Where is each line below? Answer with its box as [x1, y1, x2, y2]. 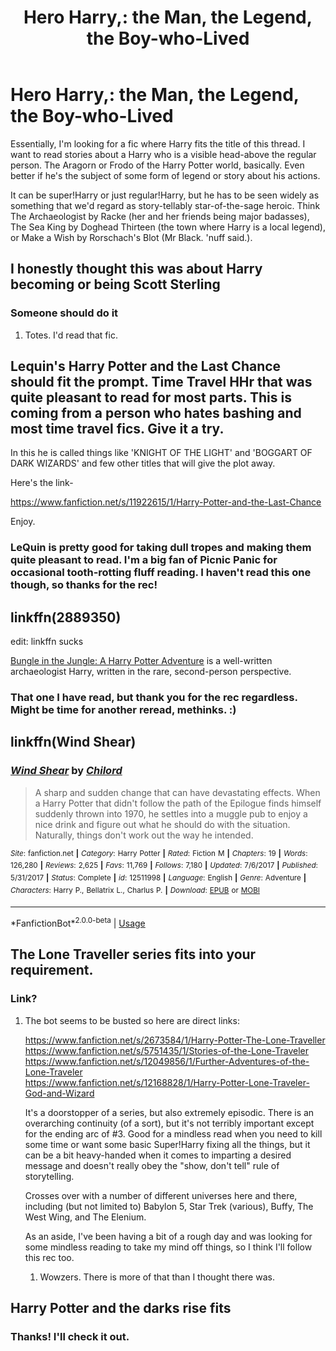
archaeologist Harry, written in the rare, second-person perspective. [10, 666, 292, 678]
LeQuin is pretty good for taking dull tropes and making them [10, 541, 312, 555]
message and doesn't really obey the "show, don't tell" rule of [24, 1159, 280, 1171]
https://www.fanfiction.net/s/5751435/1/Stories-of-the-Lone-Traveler [24, 1044, 309, 1056]
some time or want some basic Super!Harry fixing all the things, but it [24, 1138, 311, 1150]
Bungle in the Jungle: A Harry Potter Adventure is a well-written [10, 655, 273, 667]
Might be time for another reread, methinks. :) [10, 703, 237, 717]
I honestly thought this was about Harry [10, 261, 263, 278]
